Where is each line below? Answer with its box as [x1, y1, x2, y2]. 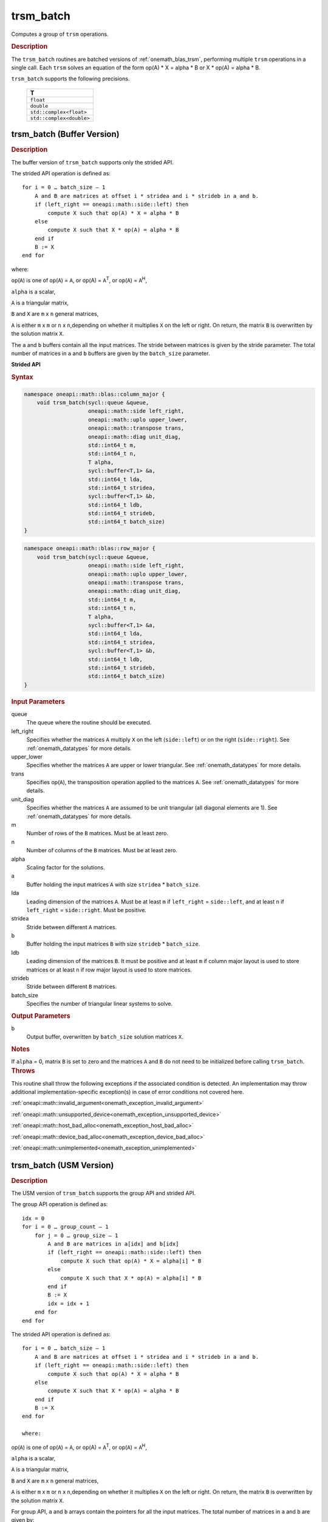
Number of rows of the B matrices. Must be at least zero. [26, 830, 168, 837]
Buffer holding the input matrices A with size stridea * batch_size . [26, 880, 200, 888]
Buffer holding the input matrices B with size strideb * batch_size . [26, 941, 200, 948]
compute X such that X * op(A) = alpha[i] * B [60, 1274, 202, 1282]
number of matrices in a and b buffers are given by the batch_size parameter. [11, 349, 210, 357]
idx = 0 [22, 1215, 45, 1222]
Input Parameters [11, 697, 65, 706]
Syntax [11, 373, 33, 382]
